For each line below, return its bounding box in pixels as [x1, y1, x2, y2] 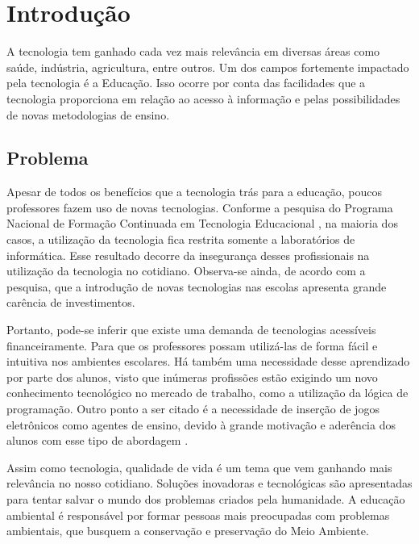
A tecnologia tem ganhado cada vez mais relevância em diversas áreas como [6, 43, 380, 60]
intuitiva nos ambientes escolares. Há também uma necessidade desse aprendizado [6, 353, 410, 370]
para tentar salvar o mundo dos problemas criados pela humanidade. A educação [6, 490, 405, 507]
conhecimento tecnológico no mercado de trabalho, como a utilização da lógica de [6, 384, 409, 401]
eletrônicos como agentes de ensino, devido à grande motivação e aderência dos [6, 416, 396, 433]
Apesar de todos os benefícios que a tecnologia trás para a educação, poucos [6, 183, 383, 200]
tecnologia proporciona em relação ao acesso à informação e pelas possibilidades [6, 90, 400, 107]
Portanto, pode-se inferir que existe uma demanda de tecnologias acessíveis [6, 321, 376, 338]
